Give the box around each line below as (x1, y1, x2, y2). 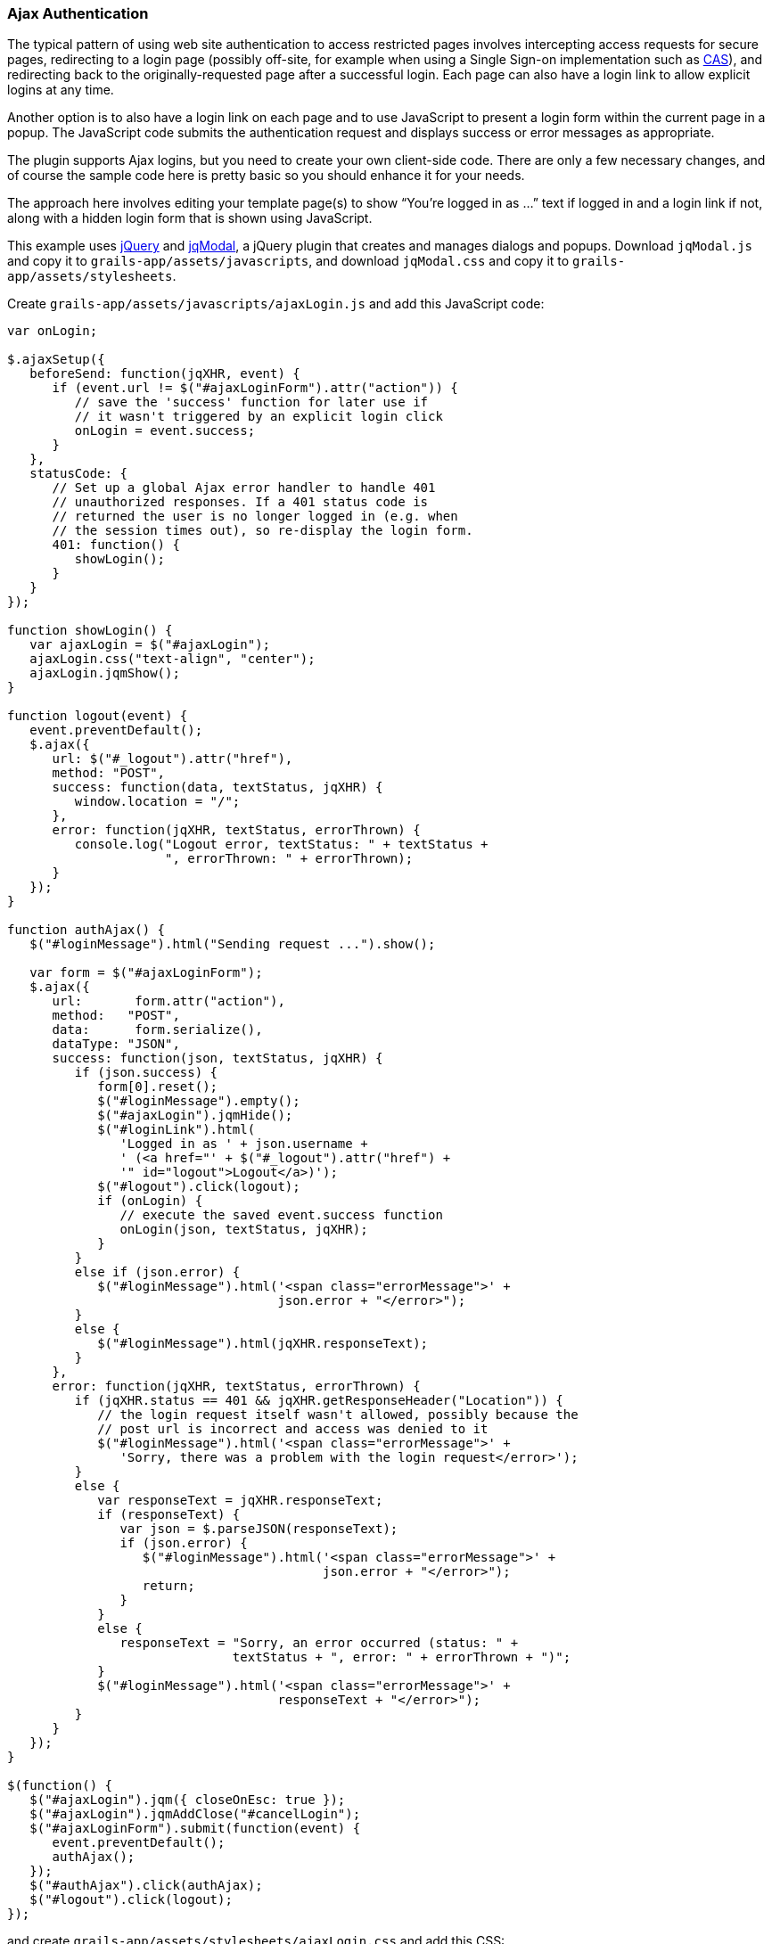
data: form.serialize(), (52, 1022, 263, 1038)
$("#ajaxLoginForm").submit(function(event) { (29, 1821, 361, 1836)
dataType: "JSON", (52, 1037, 180, 1052)
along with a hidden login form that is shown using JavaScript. (7, 210, 373, 226)
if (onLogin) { (97, 1193, 203, 1209)
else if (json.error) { (74, 1265, 241, 1280)
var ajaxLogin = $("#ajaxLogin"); (29, 637, 271, 652)
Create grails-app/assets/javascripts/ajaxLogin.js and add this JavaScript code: (7, 296, 545, 312)
